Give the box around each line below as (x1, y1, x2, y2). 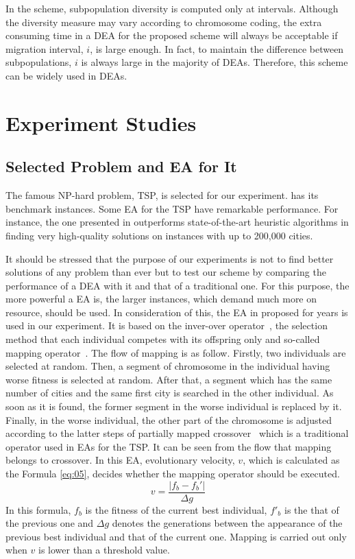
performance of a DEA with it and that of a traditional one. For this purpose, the (5, 278, 350, 292)
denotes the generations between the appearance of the (112, 516, 343, 530)
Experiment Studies (5, 108, 197, 136)
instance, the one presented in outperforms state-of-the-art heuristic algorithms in (5, 215, 349, 229)
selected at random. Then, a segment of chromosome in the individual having (5, 359, 330, 373)
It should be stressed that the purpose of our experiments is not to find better (5, 251, 334, 265)
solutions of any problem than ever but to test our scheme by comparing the (5, 265, 326, 279)
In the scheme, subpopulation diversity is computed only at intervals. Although (5, 1, 339, 15)
